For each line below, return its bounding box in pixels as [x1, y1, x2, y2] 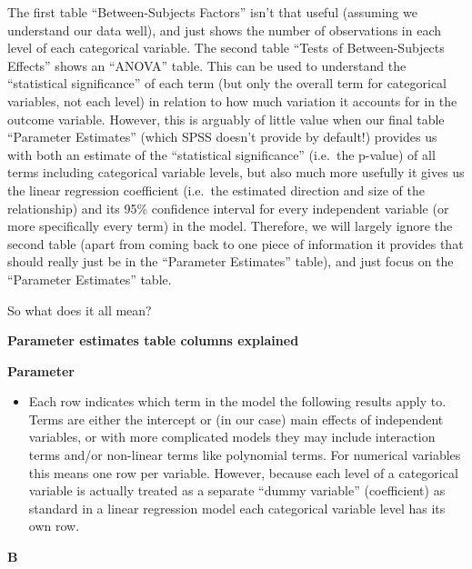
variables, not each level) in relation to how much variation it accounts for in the [7, 91, 457, 110]
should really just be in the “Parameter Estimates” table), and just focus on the [7, 252, 454, 271]
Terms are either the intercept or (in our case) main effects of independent [28, 409, 444, 428]
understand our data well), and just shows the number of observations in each [7, 20, 442, 39]
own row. [28, 516, 80, 535]
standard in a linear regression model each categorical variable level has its [28, 498, 446, 517]
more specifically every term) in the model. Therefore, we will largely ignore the [7, 216, 453, 235]
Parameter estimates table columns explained [7, 331, 299, 350]
